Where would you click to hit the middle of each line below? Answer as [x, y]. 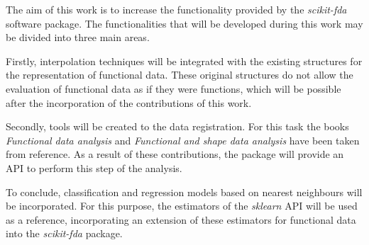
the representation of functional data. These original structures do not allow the [180, 75]
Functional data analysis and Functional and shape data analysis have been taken [183, 140]
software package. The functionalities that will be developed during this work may [184, 23]
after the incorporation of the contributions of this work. [129, 102]
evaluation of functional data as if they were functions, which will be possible [174, 88]
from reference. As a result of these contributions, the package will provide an [175, 154]
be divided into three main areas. [78, 37]
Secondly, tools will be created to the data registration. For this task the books [177, 126]
